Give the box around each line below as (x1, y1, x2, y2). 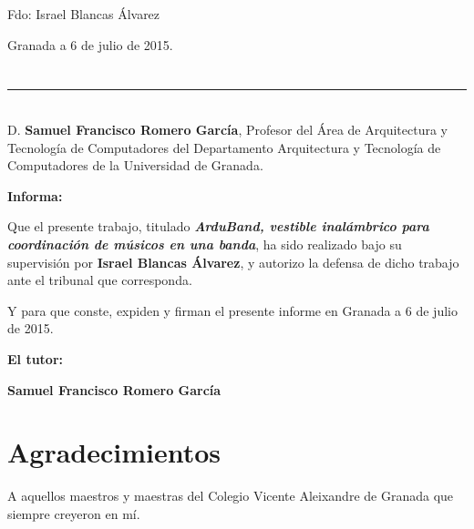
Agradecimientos (7, 433, 222, 471)
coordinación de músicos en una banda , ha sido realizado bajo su (7, 234, 402, 253)
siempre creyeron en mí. (7, 504, 140, 523)
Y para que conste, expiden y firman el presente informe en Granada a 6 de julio (7, 300, 458, 320)
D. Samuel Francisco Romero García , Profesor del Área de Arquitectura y (7, 119, 448, 138)
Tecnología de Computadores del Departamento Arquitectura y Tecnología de (7, 137, 441, 157)
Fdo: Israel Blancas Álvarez (7, 5, 160, 23)
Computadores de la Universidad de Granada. (7, 156, 263, 175)
